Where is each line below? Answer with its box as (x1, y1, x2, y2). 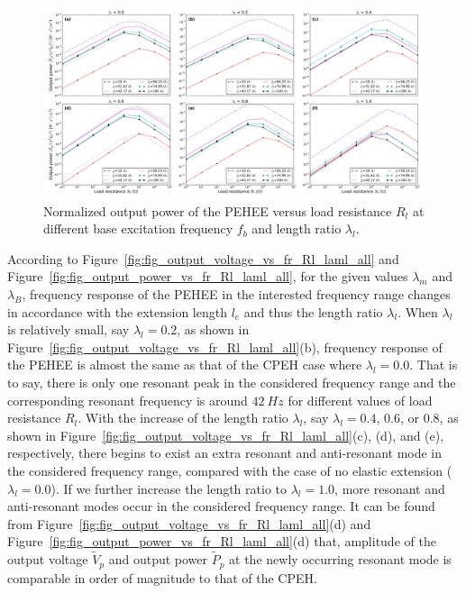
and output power (108, 550, 208, 569)
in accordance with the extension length (7, 302, 227, 321)
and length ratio (251, 219, 342, 238)
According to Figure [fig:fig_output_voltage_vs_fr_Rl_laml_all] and (7, 249, 399, 268)
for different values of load (288, 390, 433, 409)
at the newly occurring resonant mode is (229, 550, 452, 569)
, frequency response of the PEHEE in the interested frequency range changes (22, 284, 451, 303)
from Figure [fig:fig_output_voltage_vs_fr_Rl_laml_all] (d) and (7, 514, 371, 533)
